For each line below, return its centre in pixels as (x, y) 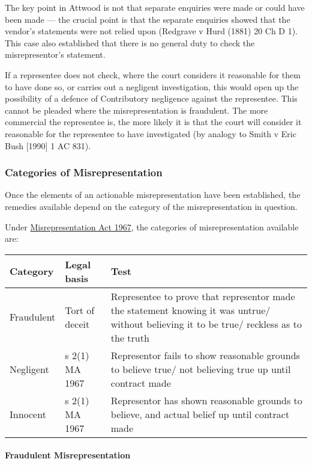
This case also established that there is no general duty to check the (130, 42)
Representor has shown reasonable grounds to (206, 400)
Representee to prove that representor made (203, 296)
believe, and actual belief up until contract (200, 414)
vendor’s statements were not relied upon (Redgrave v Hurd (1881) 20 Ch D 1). (151, 31)
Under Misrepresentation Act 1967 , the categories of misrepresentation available (152, 226)
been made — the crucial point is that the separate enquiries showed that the (148, 19)
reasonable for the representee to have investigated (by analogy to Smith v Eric (151, 133)
